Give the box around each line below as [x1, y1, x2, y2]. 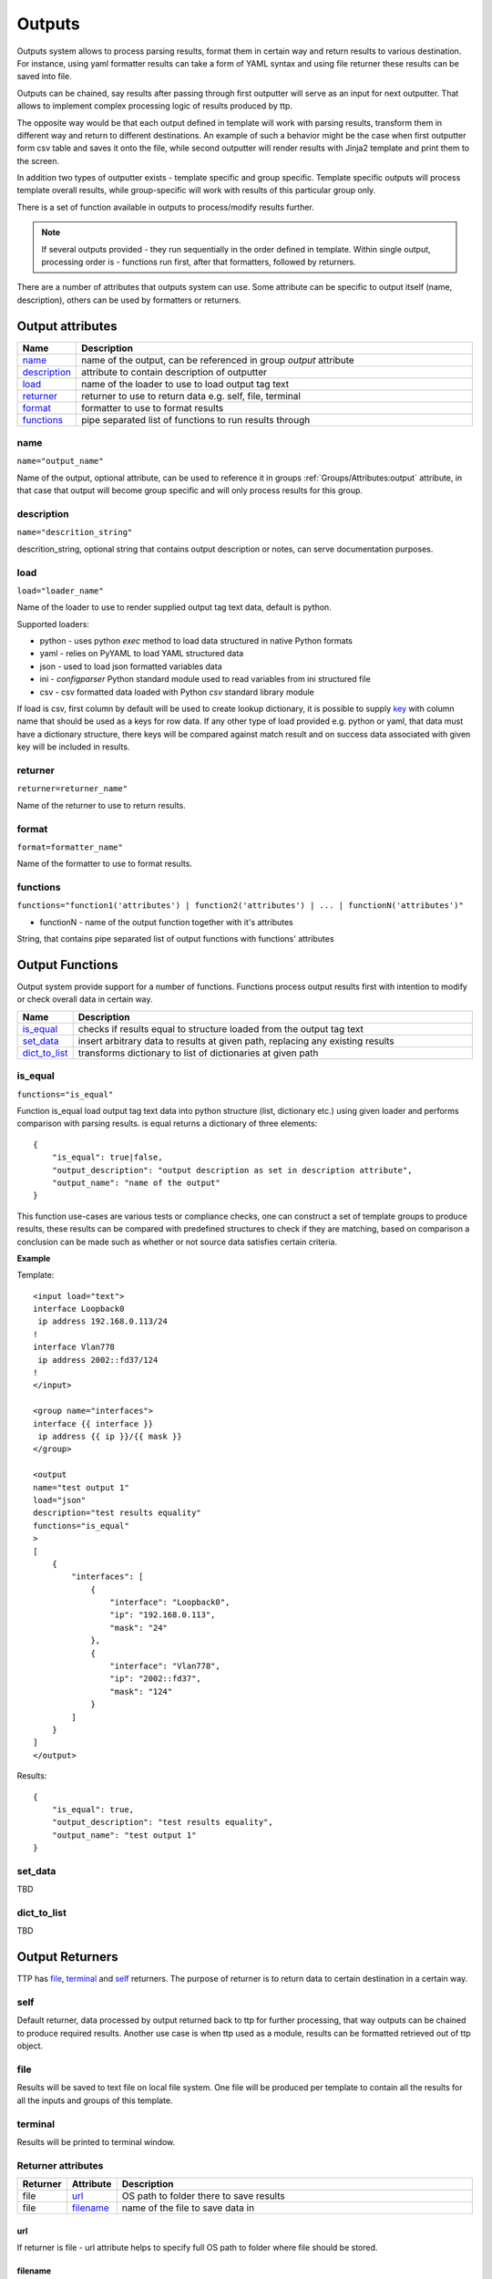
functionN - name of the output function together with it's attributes [39, 916, 293, 927]
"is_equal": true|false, [51, 1152, 163, 1162]
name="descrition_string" [16, 527, 133, 538]
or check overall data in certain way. [16, 994, 154, 1005]
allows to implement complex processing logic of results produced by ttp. [16, 100, 293, 111]
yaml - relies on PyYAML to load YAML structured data [39, 648, 244, 659]
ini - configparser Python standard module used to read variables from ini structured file [39, 674, 371, 685]
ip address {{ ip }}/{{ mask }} [37, 1431, 182, 1441]
